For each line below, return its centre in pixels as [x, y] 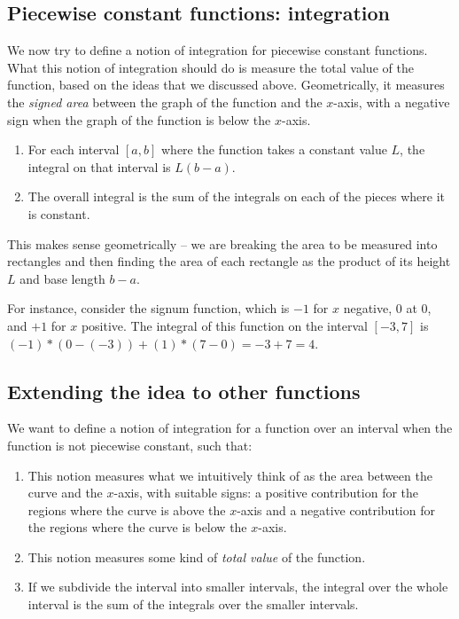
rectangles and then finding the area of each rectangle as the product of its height [229, 261]
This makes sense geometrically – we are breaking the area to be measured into [222, 243]
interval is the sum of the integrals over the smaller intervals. [193, 604]
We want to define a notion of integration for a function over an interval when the [230, 428]
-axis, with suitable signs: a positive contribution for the [266, 493]
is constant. [59, 213]
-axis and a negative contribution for [336, 509]
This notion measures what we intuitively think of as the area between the [230, 475]
